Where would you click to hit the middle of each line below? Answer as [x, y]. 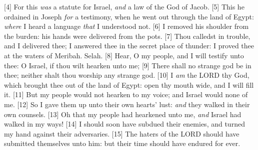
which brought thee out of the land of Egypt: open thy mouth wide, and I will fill [129, 84]
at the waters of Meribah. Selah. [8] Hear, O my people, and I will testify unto [124, 55]
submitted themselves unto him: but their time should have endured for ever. [122, 143]
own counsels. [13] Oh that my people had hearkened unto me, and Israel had [123, 114]
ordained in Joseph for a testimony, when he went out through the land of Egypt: [129, 16]
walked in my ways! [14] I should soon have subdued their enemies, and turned [124, 124]
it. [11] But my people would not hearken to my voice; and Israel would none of [126, 94]
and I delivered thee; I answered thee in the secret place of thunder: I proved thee [129, 46]
